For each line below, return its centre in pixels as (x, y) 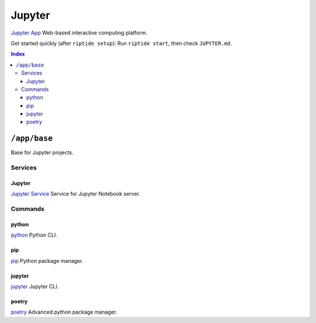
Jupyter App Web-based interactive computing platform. (79, 33)
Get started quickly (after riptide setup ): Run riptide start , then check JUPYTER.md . (121, 43)
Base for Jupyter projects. (42, 152)
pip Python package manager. (47, 261)
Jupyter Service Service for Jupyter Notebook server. (75, 194)
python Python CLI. (34, 235)
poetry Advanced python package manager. (64, 312)
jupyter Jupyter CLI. (35, 287)
